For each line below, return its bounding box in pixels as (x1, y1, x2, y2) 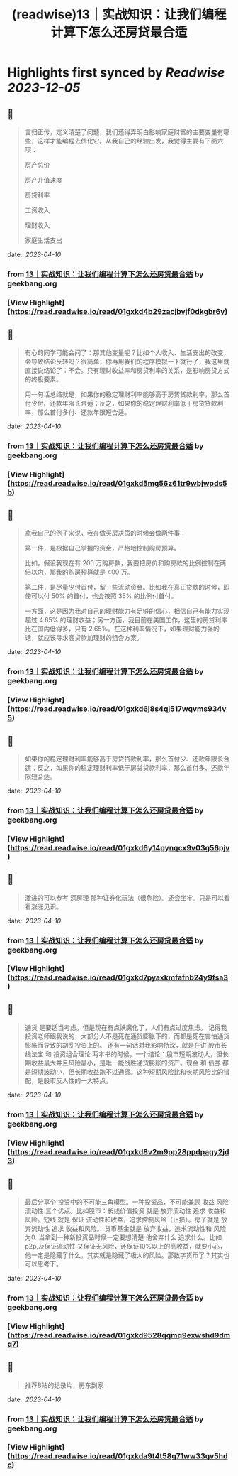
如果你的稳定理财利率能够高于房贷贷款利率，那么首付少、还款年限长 (24, 754, 224, 763)
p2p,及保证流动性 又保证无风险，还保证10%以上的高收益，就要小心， (24, 1242, 227, 1250)
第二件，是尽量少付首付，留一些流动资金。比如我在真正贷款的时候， (24, 583, 224, 592)
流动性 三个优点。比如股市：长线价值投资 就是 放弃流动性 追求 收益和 (24, 1206, 227, 1215)
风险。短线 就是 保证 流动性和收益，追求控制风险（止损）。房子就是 (24, 1215, 220, 1224)
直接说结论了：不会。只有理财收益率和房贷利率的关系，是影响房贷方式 (24, 366, 230, 374)
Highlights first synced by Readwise (7, 65, 225, 81)
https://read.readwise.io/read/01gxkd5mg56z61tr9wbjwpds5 (10, 478, 228, 488)
